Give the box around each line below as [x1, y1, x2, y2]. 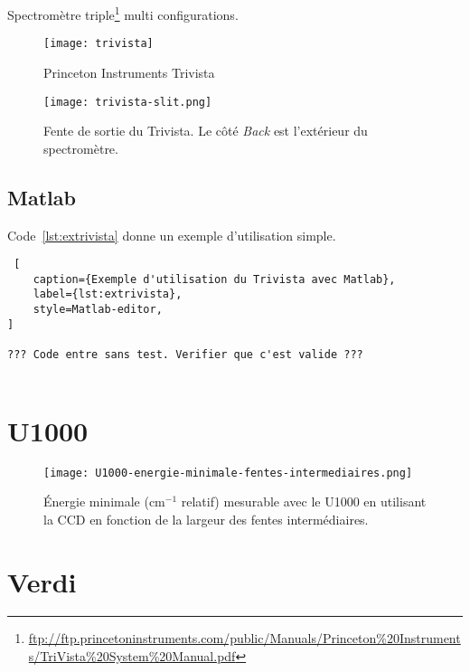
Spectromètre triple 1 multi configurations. [7, 3, 239, 24]
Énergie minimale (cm [43, 492, 165, 511]
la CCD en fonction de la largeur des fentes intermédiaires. [43, 509, 369, 528]
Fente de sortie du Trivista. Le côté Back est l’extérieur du [43, 121, 368, 140]
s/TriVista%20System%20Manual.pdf [28, 647, 236, 666]
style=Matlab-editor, [33, 303, 163, 317]
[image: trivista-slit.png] [43, 95, 212, 109]
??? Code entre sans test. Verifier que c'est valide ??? [7, 348, 363, 362]
